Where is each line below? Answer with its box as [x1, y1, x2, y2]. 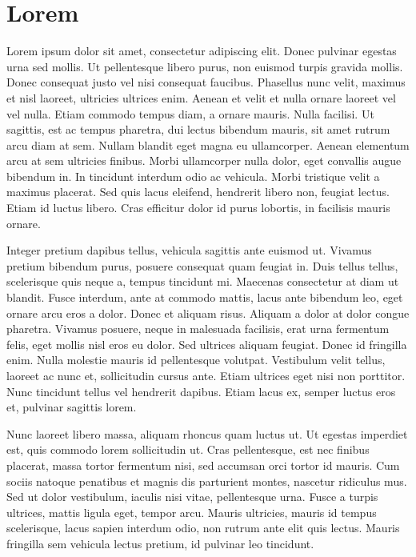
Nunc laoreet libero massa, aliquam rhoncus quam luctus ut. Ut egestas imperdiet [6, 425, 408, 442]
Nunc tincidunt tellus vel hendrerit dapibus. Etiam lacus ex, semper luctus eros [6, 383, 396, 399]
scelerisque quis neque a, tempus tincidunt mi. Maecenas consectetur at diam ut [6, 273, 399, 290]
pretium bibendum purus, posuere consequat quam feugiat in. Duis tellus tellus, [6, 257, 398, 274]
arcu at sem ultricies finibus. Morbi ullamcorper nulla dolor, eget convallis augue [6, 152, 402, 169]
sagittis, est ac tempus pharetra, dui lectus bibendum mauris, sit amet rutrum [6, 121, 390, 138]
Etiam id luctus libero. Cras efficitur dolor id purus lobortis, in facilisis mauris [6, 199, 390, 216]
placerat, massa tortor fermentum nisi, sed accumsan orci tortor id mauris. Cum [6, 456, 400, 473]
